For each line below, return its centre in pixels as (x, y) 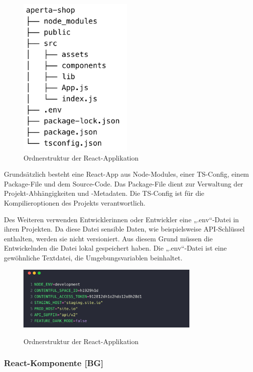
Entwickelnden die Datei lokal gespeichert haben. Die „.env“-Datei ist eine (115, 248)
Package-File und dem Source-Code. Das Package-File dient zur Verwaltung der (124, 183)
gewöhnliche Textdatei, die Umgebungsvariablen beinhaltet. (93, 258)
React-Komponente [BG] (54, 363)
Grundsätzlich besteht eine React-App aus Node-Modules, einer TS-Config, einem (126, 174)
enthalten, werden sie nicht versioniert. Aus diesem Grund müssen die (108, 238)
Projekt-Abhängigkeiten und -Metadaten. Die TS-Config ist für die (104, 193)
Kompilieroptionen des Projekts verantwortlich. (75, 203)
